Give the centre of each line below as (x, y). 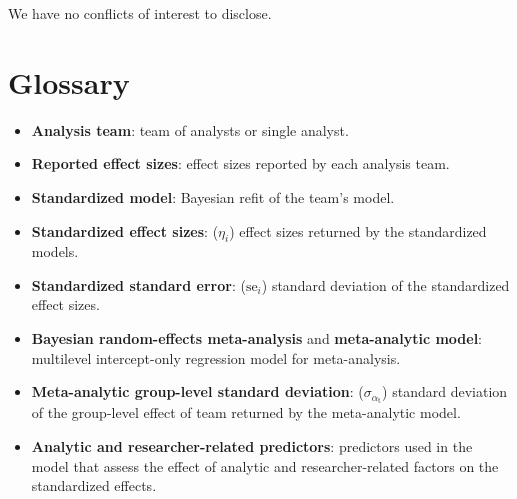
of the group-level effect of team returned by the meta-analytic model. (246, 412)
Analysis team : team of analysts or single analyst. (190, 129)
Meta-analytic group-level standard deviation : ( (197, 391)
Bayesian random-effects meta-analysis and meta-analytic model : (257, 338)
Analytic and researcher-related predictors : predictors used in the (252, 445)
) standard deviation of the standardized (385, 284)
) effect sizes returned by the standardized (358, 230)
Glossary (69, 81)
